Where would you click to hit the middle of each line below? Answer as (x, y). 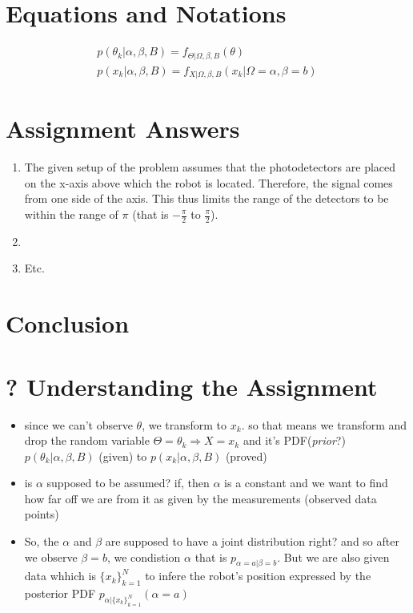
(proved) (246, 456)
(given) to (123, 456)
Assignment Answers (123, 129)
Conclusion (68, 323)
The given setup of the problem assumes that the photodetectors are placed (210, 167)
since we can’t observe (78, 424)
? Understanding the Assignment (192, 386)
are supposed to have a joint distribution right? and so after (252, 541)
